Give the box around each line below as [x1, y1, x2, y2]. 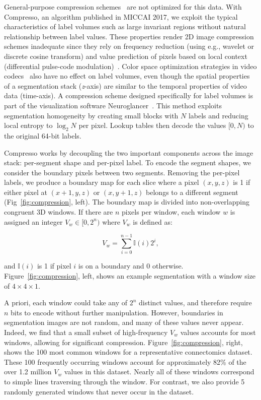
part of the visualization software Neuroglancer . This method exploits [4, 100, 222, 110]
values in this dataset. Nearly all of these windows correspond [64, 366, 254, 377]
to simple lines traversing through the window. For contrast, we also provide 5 [4, 376, 245, 386]
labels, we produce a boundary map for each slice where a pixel [4, 177, 199, 187]
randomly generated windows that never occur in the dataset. [4, 386, 194, 396]
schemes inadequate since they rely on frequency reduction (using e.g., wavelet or [4, 41, 254, 51]
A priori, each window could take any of [4, 297, 128, 308]
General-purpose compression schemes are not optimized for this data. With [4, 2, 242, 12]
